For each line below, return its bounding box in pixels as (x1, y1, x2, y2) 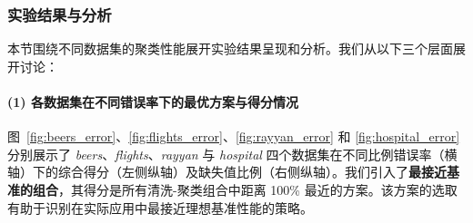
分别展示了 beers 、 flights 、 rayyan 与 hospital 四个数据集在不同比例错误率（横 (7, 144, 458, 163)
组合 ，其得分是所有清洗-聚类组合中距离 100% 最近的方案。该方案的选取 (32, 179, 458, 199)
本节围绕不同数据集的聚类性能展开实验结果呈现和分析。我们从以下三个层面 (7, 39, 453, 58)
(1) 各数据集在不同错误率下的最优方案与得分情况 (7, 92, 298, 111)
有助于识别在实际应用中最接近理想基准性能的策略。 (7, 198, 313, 217)
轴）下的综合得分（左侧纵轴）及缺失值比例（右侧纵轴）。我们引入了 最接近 (7, 162, 447, 181)
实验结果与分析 (7, 3, 112, 25)
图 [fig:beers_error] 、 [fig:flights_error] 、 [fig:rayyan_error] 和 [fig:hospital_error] (7, 127, 460, 146)
